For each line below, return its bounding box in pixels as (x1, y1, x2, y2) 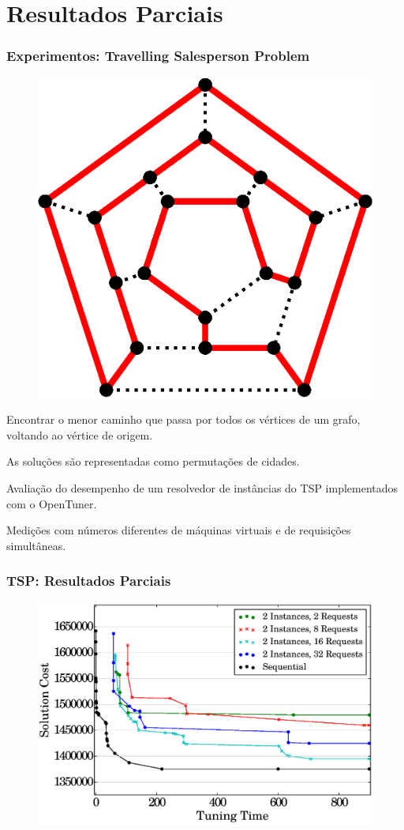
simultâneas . (6, 537, 66, 553)
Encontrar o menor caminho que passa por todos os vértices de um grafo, (6, 411, 361, 428)
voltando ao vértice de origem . (6, 426, 153, 443)
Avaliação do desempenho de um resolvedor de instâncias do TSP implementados (6, 479, 398, 496)
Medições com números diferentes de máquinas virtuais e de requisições (6, 522, 351, 538)
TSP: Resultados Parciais (6, 571, 171, 590)
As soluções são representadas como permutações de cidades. (6, 453, 300, 470)
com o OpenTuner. (6, 495, 97, 511)
